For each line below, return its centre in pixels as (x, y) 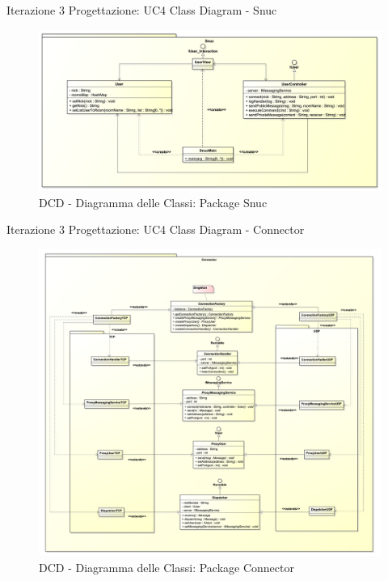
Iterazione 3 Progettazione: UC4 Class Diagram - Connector (156, 229)
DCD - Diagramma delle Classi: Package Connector (167, 567)
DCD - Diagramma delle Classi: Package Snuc (153, 202)
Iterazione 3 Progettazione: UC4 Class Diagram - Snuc (142, 10)
